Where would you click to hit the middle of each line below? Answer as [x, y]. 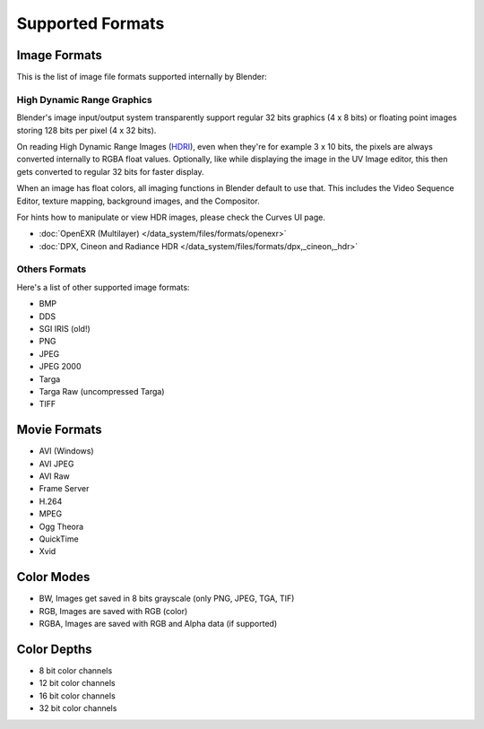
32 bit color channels [78, 708]
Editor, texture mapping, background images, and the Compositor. [138, 201]
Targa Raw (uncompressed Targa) [102, 391]
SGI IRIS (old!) [65, 329]
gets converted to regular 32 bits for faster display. [111, 171]
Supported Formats [91, 23]
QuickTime [59, 539]
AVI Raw [55, 476]
